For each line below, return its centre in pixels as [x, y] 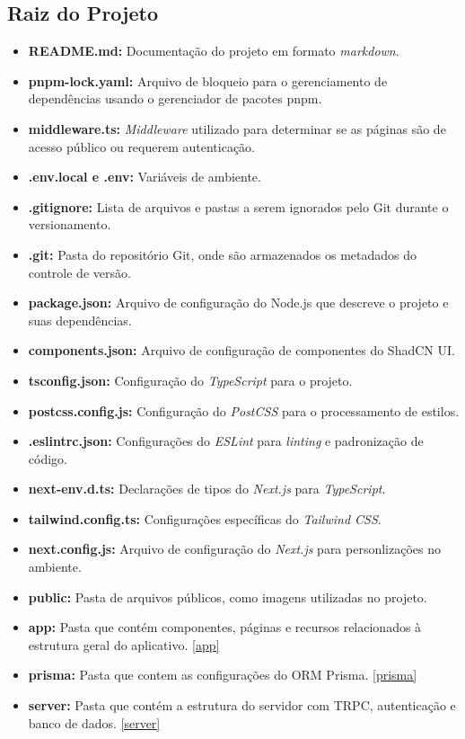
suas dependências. [80, 320]
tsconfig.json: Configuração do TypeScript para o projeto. [190, 380]
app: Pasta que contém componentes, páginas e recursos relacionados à [225, 627]
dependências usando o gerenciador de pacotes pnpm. [175, 98]
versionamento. [70, 224]
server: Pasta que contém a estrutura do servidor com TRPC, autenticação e [242, 705]
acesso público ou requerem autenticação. [142, 146]
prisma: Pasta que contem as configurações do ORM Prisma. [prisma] [223, 675]
